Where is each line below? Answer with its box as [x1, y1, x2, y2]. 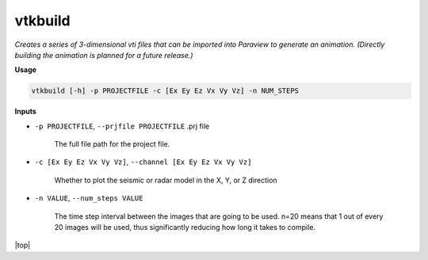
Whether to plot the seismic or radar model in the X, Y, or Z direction [54, 175, 277, 185]
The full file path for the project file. [54, 140, 170, 149]
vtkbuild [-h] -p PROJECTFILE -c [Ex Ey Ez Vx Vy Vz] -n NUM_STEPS [31, 86, 300, 95]
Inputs [14, 107, 37, 117]
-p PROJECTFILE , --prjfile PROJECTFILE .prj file [34, 121, 210, 131]
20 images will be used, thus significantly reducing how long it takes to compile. [54, 223, 316, 232]
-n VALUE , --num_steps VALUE [34, 193, 143, 203]
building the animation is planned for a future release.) [14, 50, 193, 59]
